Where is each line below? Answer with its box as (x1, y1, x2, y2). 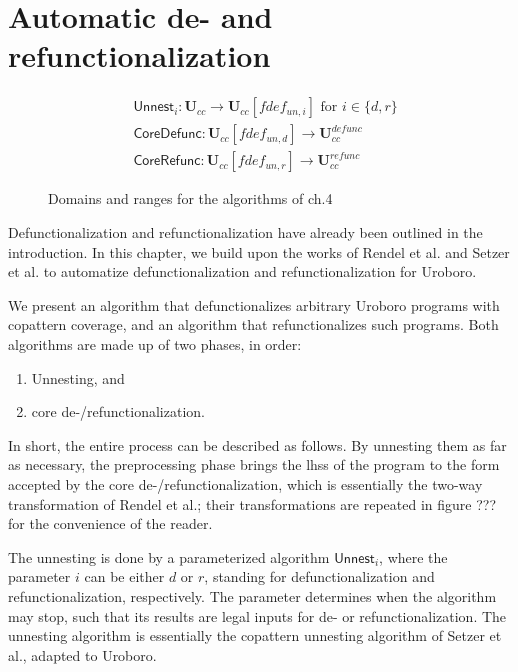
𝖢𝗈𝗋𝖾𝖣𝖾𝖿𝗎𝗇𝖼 (133, 127, 202, 142)
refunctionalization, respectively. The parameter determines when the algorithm (8, 585, 497, 606)
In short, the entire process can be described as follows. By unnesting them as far (8, 434, 507, 455)
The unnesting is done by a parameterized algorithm (8, 546, 330, 567)
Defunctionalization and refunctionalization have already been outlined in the (8, 222, 483, 242)
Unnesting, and (31, 367, 125, 388)
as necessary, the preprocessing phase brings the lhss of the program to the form (8, 454, 500, 475)
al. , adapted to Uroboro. (8, 644, 157, 665)
